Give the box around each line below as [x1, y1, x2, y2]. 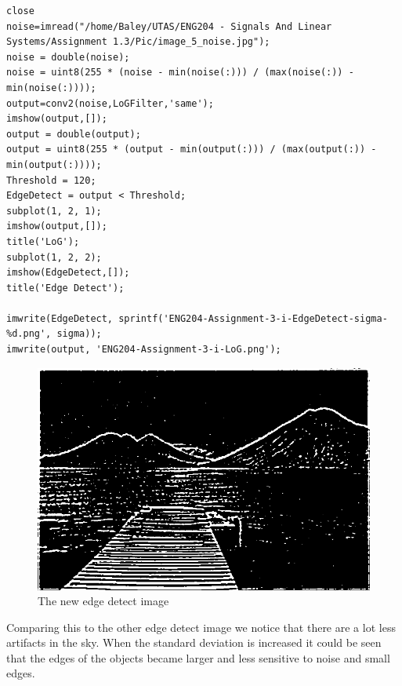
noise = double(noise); [6, 51, 130, 63]
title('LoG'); [6, 235, 80, 247]
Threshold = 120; [6, 174, 96, 186]
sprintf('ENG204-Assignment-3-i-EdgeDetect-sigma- [118, 312, 388, 324]
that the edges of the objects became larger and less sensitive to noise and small [6, 649, 390, 666]
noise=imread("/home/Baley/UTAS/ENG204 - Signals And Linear [6, 20, 332, 32]
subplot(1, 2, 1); [6, 205, 102, 217]
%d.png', [6, 328, 52, 340]
